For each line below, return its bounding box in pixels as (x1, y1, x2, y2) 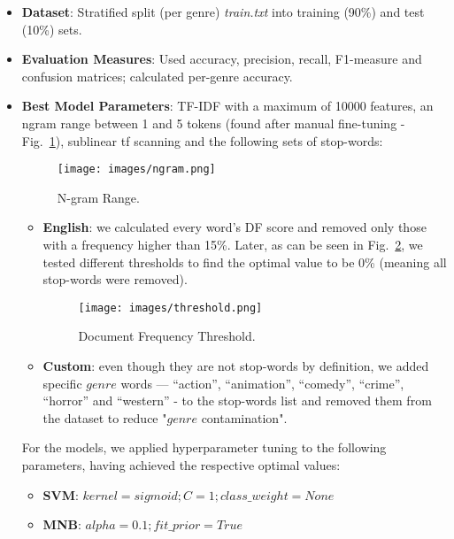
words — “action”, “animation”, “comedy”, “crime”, (120, 373, 404, 392)
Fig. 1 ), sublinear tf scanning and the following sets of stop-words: (21, 131, 383, 150)
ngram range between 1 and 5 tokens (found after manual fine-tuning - (21, 113, 405, 132)
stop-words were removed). (42, 270, 188, 289)
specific (42, 373, 82, 392)
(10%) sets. (21, 19, 82, 38)
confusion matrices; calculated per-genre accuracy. (21, 66, 293, 85)
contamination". (201, 408, 288, 427)
